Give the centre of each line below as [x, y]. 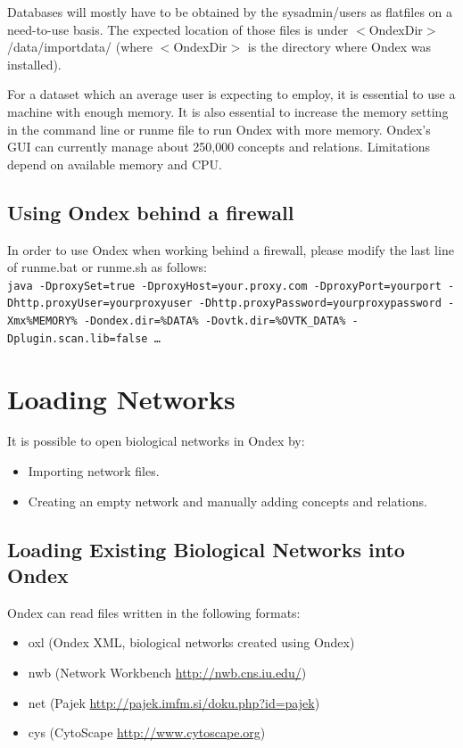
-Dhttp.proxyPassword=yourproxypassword [320, 304]
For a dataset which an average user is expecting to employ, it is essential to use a [231, 94]
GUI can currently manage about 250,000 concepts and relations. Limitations [219, 147]
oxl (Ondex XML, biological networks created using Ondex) [191, 642]
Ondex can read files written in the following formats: [154, 612]
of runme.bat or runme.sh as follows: [107, 267]
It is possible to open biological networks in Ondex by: [156, 441]
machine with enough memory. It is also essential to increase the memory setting [228, 111]
